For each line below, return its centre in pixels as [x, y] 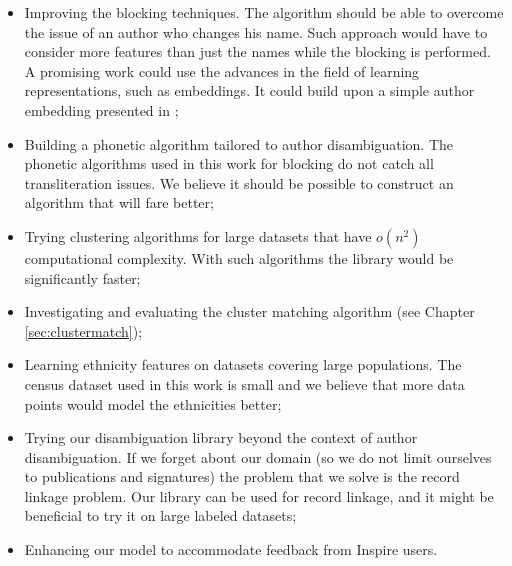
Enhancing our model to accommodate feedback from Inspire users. [231, 549]
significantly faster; [82, 277]
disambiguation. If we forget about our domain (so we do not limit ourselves [258, 456]
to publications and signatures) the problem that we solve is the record [242, 476]
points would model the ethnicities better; [153, 403]
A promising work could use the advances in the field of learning [222, 70]
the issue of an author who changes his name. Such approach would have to [256, 31]
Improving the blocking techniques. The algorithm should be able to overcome [264, 12]
